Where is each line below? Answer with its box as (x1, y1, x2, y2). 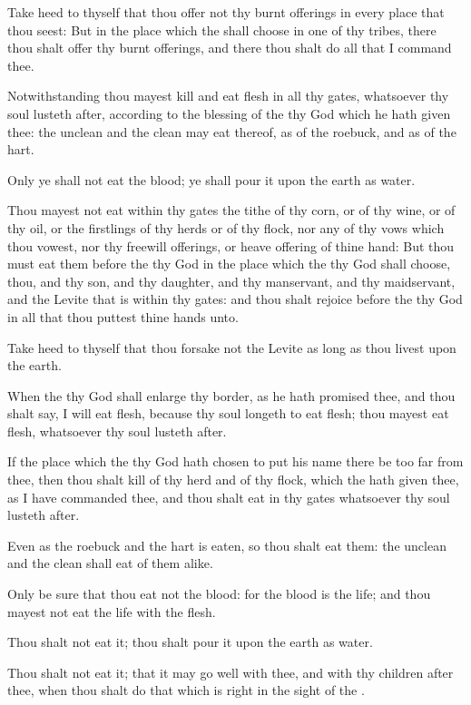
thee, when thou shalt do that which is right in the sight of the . (7, 681, 365, 700)
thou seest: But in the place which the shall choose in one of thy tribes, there (7, 20, 437, 39)
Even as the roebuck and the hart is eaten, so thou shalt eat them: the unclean (7, 535, 446, 554)
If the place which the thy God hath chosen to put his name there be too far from (7, 452, 464, 471)
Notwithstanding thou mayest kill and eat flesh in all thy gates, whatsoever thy (7, 86, 449, 105)
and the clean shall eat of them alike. (7, 553, 213, 573)
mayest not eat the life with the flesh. (7, 602, 216, 621)
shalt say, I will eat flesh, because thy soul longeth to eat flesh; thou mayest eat (7, 404, 449, 423)
